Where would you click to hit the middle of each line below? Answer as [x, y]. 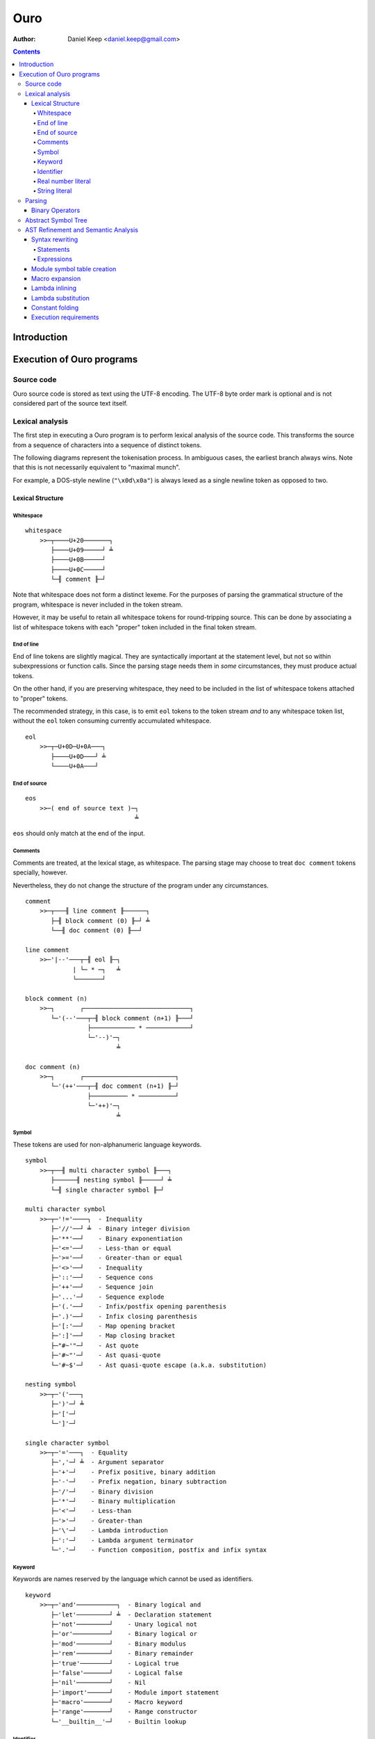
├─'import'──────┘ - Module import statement [135, 1692]
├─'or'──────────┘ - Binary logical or [124, 1634]
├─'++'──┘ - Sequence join [102, 1287]
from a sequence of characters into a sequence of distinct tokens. [107, 444]
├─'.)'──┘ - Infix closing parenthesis [124, 1316]
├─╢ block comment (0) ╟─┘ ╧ [100, 921]
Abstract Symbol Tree [56, 220]
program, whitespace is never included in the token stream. [98, 604]
